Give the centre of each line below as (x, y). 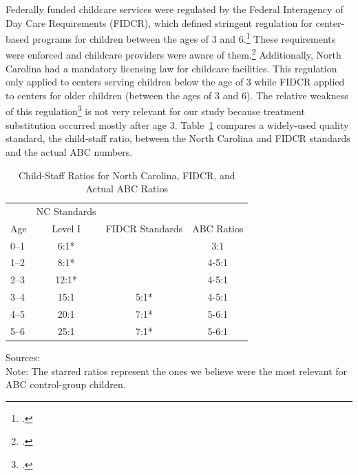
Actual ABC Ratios (127, 189)
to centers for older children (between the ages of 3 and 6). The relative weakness (177, 95)
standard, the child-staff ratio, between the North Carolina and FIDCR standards (178, 138)
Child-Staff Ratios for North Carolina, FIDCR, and (127, 175)
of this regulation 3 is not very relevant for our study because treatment (155, 110)
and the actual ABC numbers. (69, 151)
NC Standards (66, 211)
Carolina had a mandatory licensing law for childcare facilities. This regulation (171, 68)
